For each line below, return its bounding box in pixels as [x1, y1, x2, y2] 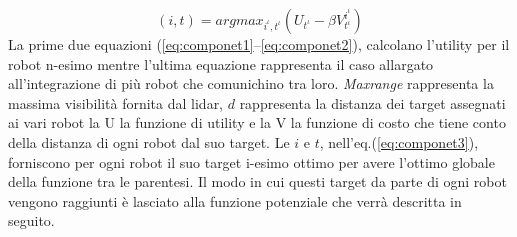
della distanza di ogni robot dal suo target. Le [8, 131, 290, 152]
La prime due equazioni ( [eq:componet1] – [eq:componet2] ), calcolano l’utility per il [8, 34, 510, 54]
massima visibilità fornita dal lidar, [8, 92, 224, 113]
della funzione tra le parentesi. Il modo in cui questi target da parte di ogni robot [8, 171, 507, 192]
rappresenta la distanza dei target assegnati [239, 92, 506, 113]
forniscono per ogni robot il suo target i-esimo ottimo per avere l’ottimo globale [8, 151, 495, 172]
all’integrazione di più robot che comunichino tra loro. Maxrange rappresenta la [8, 73, 494, 94]
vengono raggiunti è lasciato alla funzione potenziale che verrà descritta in [8, 190, 462, 211]
